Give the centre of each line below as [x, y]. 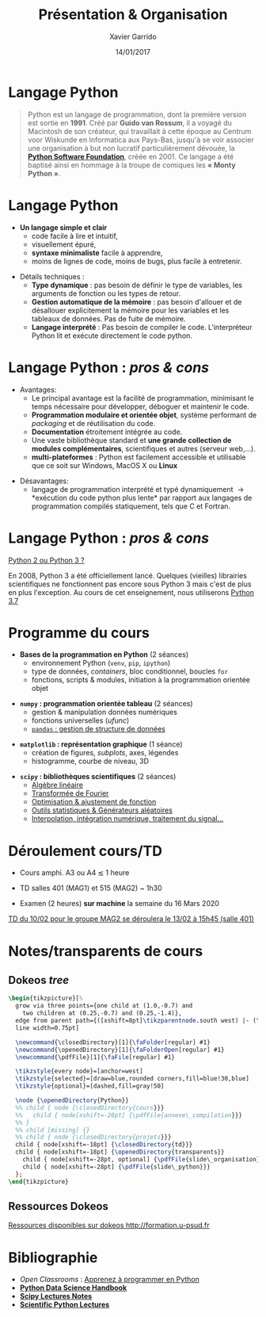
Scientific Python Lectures [65, 1305]
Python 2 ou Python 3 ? [46, 560]
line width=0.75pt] [47, 1028]
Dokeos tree [39, 980]
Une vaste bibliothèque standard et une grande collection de [131, 440]
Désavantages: [44, 481]
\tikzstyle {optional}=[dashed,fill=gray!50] [90, 1086]
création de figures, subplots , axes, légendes [105, 753]
